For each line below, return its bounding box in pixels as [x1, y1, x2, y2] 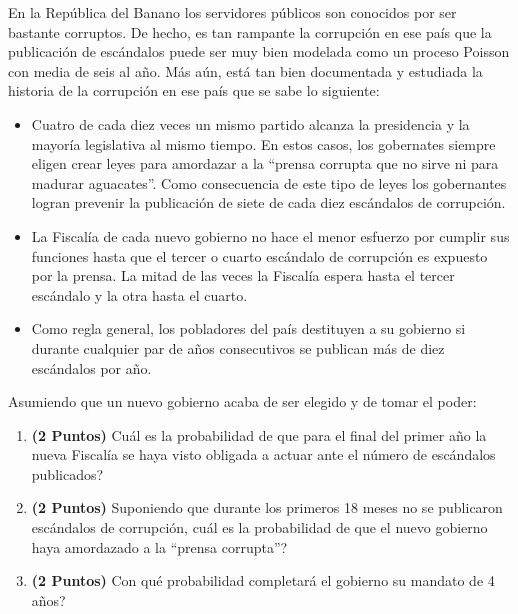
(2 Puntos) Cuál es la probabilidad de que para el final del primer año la [31, 424, 487, 445]
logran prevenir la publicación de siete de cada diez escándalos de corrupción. [31, 192, 506, 213]
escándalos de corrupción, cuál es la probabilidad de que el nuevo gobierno [31, 517, 488, 538]
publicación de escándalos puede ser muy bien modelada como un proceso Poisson [8, 41, 510, 62]
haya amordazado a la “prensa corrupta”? [31, 536, 288, 557]
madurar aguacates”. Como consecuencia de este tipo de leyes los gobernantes [31, 172, 507, 193]
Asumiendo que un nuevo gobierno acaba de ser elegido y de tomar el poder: [8, 391, 477, 412]
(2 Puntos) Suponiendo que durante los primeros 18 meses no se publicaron [31, 497, 503, 518]
